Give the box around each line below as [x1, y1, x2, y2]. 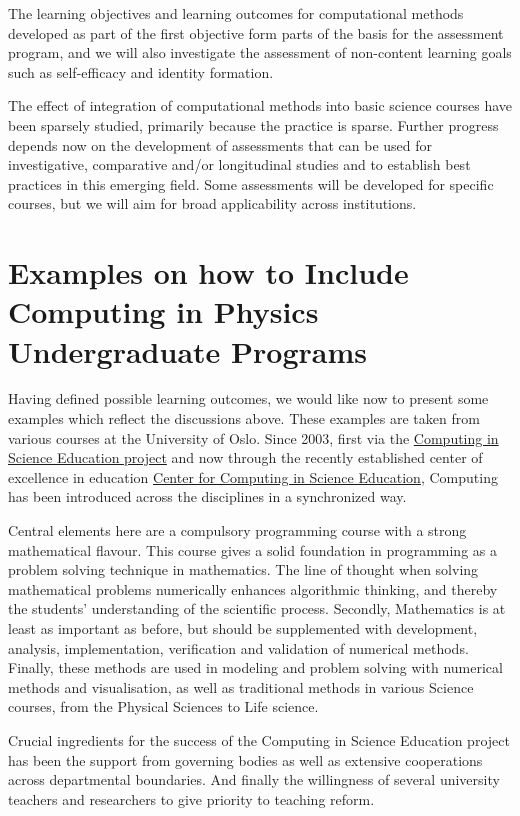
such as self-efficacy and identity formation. [8, 61, 274, 82]
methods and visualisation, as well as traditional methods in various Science [8, 676, 474, 697]
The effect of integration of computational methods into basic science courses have [8, 95, 513, 116]
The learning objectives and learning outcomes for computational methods [8, 3, 464, 23]
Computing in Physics [8, 291, 319, 332]
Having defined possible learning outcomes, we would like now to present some [8, 388, 489, 409]
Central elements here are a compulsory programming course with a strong [8, 520, 467, 540]
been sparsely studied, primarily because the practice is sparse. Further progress [8, 114, 499, 135]
